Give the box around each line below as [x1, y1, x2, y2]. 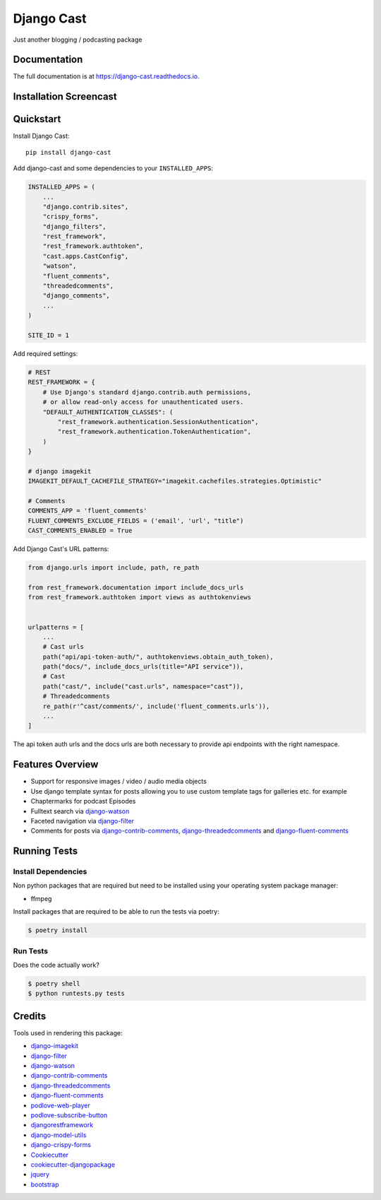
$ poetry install [28, 927, 88, 934]
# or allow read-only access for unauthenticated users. [42, 398, 244, 406]
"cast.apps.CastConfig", [42, 252, 129, 260]
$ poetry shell [28, 980, 80, 987]
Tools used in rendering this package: [13, 1028, 123, 1037]
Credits [13, 1010, 47, 1022]
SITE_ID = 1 [28, 331, 70, 339]
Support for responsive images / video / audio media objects [30, 777, 207, 786]
